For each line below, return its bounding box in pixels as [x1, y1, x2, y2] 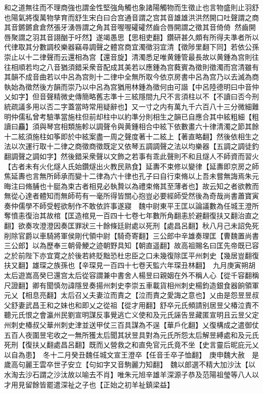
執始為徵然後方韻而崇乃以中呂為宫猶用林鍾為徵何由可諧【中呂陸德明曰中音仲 [4, 81, 259, 92]
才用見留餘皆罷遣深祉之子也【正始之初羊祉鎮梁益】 [4, 379, 174, 389]
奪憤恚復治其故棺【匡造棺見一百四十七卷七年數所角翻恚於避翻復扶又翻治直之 [4, 210, 259, 221]
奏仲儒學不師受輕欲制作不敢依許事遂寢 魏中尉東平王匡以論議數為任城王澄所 [4, 200, 259, 211]
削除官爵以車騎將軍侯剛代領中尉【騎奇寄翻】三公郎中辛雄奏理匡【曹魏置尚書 [4, 230, 259, 241]
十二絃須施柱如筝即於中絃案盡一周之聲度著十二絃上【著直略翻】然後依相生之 [4, 131, 259, 141]
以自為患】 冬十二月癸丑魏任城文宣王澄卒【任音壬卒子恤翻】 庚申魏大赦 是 [4, 349, 259, 360]
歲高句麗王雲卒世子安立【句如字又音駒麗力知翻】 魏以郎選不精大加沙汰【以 [4, 359, 255, 370]
